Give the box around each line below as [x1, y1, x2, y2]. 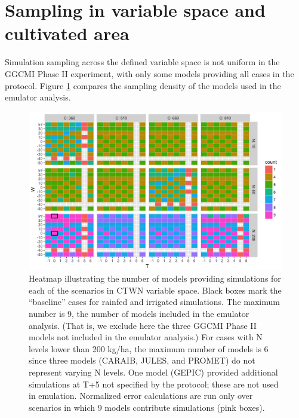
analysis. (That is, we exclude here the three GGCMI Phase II [29, 319, 257, 331]
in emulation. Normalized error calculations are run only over [29, 389, 253, 402]
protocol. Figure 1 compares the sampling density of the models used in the [5, 79, 281, 91]
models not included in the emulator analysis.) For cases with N [29, 331, 263, 343]
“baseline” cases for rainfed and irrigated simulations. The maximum [29, 295, 280, 308]
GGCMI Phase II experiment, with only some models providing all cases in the [5, 67, 294, 80]
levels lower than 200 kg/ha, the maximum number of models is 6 [29, 342, 269, 355]
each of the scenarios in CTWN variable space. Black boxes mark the [29, 283, 282, 296]
